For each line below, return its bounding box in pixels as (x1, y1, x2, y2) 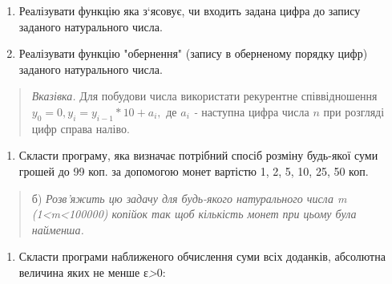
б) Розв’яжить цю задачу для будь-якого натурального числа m (31, 189, 347, 206)
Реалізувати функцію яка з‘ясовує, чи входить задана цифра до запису (18, 2, 361, 18)
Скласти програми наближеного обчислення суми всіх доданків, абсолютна (18, 248, 386, 265)
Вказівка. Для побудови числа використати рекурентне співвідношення (31, 87, 378, 104)
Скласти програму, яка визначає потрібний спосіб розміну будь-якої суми (18, 147, 378, 164)
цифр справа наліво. (31, 120, 130, 136)
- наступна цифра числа (193, 103, 309, 120)
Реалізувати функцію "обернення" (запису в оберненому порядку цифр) (18, 45, 368, 62)
